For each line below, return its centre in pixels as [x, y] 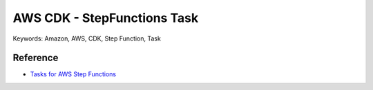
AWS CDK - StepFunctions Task [106, 18]
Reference [36, 58]
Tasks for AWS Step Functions [73, 74]
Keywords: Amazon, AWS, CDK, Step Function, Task [87, 38]
